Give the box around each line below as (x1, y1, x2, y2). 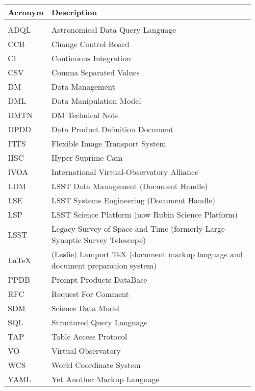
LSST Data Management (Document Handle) (51, 180, 208, 192)
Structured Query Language (51, 317, 148, 328)
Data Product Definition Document (51, 123, 174, 135)
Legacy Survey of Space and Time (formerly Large (51, 223, 225, 234)
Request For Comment (51, 288, 129, 299)
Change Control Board (51, 38, 129, 49)
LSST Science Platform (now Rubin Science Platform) (51, 209, 238, 220)
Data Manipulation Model (51, 95, 141, 106)
